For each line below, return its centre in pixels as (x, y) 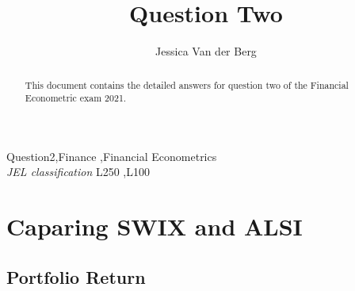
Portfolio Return (76, 276)
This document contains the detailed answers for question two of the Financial (187, 84)
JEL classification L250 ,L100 (78, 172)
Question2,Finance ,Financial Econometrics (112, 156)
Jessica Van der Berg (206, 51)
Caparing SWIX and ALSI (155, 226)
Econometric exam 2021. (76, 98)
